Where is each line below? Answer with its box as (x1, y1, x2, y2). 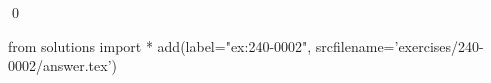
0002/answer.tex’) (8, 55, 118, 76)
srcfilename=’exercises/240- (315, 35, 484, 56)
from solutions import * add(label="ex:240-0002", (8, 35, 312, 56)
